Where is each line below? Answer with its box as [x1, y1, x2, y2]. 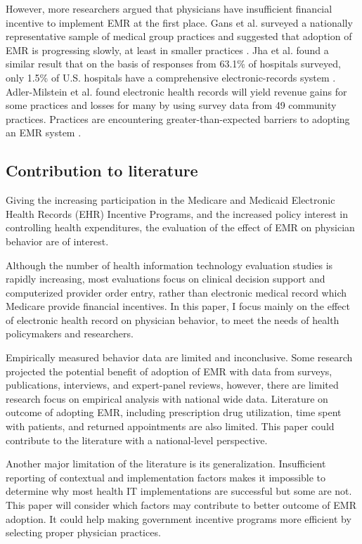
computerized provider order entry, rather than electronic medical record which [6, 285, 347, 299]
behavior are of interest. [6, 233, 109, 248]
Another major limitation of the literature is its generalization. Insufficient [6, 456, 326, 471]
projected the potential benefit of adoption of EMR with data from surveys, [6, 363, 332, 378]
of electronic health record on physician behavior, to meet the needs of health [6, 312, 340, 327]
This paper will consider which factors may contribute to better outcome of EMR [6, 498, 356, 512]
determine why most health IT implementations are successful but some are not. [6, 484, 352, 498]
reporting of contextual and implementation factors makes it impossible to [6, 469, 326, 484]
